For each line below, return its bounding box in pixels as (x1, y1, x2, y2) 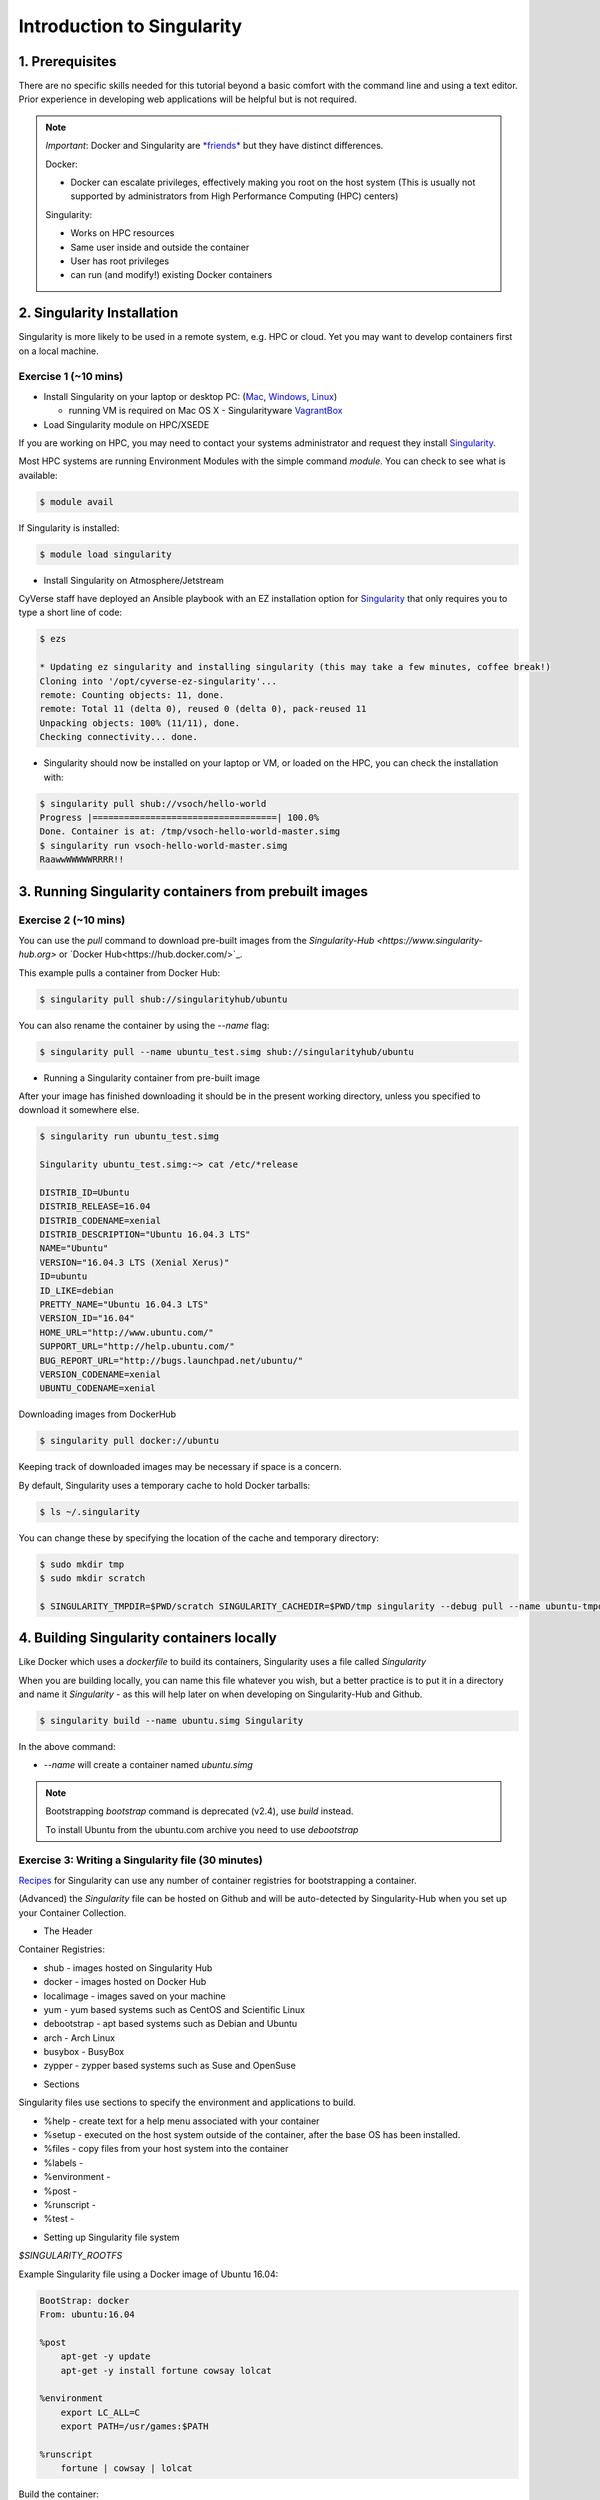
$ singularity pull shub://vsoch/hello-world (39, 798, 267, 809)
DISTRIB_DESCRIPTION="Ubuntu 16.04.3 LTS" (39, 1229, 251, 1240)
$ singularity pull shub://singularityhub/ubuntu (39, 993, 288, 1005)
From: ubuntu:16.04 (39, 2308, 135, 2320)
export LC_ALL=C (60, 2406, 140, 2418)
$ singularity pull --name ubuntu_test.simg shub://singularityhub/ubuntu (39, 1046, 415, 1057)
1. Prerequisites (18, 53, 117, 70)
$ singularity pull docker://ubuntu (39, 1435, 220, 1447)
